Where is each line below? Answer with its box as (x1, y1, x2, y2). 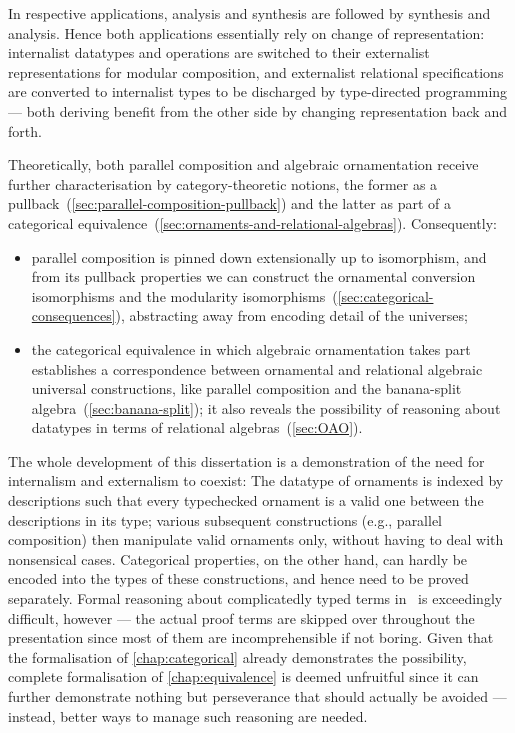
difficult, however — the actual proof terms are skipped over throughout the (8, 607, 475, 628)
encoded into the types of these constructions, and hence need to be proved (8, 568, 469, 589)
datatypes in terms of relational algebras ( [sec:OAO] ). (31, 417, 363, 438)
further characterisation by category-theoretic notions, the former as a (8, 173, 438, 194)
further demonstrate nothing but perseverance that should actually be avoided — (8, 686, 507, 706)
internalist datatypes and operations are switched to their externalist (8, 42, 430, 63)
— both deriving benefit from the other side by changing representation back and (8, 100, 507, 121)
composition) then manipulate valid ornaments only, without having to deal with (8, 529, 504, 550)
